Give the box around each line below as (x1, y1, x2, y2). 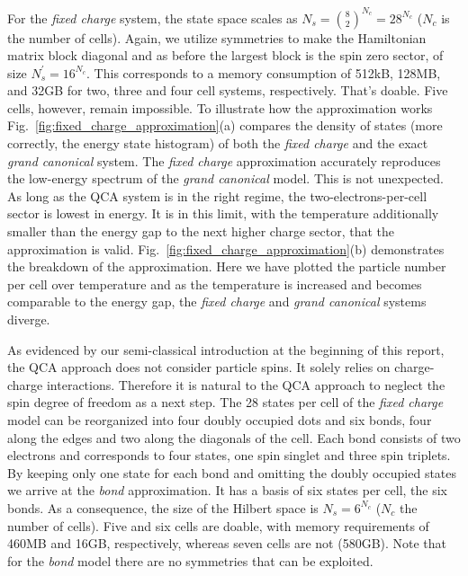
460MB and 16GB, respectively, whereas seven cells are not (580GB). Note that (7, 534, 447, 553)
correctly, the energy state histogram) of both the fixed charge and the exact (7, 134, 428, 153)
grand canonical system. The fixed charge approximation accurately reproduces (7, 151, 441, 170)
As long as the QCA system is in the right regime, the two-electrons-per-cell (7, 186, 427, 205)
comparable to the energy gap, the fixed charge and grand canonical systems (7, 292, 427, 311)
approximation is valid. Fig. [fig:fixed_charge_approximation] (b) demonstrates (7, 239, 445, 258)
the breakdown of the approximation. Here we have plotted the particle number (7, 257, 446, 276)
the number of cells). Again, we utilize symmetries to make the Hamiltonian (7, 28, 427, 47)
